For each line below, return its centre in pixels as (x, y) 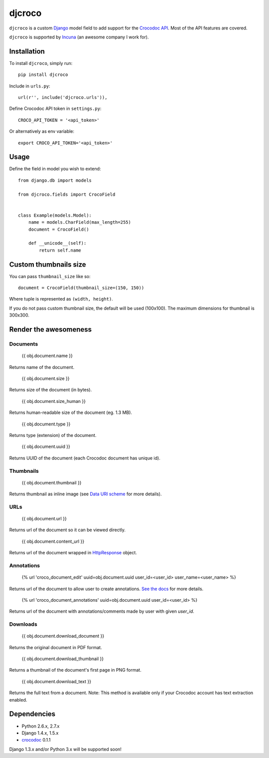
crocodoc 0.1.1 (36, 740)
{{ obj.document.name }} (47, 356)
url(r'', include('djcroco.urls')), (63, 98)
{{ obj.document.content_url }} (53, 541)
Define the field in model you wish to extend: (55, 169)
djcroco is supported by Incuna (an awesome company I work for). (79, 37)
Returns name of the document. (42, 367)
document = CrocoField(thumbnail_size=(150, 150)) (81, 288)
